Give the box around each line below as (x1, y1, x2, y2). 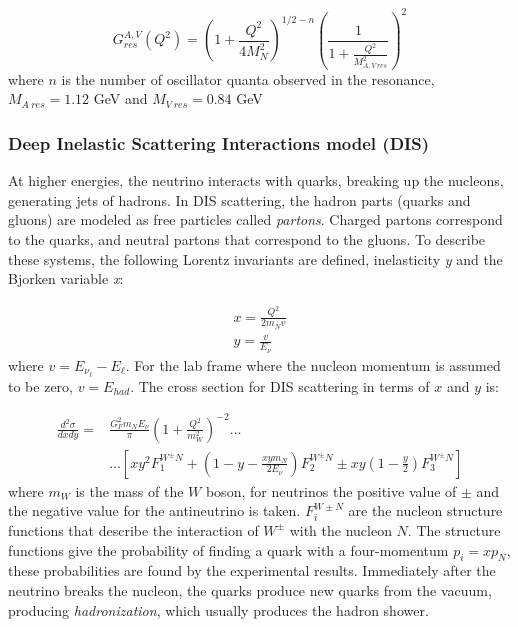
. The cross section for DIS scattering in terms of (130, 375, 430, 396)
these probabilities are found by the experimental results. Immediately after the (8, 560, 496, 581)
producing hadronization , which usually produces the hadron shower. (8, 599, 429, 620)
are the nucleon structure (348, 500, 503, 521)
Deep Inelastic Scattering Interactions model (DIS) (8, 130, 429, 155)
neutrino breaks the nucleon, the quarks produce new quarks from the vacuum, (8, 579, 492, 600)
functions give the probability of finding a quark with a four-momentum (8, 539, 449, 560)
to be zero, (8, 375, 73, 396)
